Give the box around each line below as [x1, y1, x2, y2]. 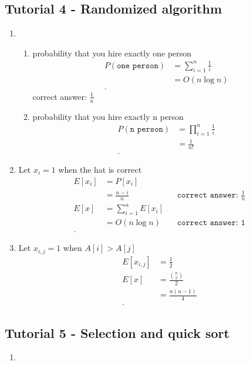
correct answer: [32, 90, 87, 102]
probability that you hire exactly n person [32, 110, 184, 122]
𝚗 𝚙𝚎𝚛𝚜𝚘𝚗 [130, 125, 163, 133]
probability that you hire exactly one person [32, 46, 192, 59]
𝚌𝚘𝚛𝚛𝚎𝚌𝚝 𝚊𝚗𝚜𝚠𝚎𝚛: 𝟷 [177, 219, 245, 227]
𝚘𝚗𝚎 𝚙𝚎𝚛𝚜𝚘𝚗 [117, 61, 158, 70]
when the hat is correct [58, 163, 142, 175]
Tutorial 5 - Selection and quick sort [5, 323, 229, 341]
